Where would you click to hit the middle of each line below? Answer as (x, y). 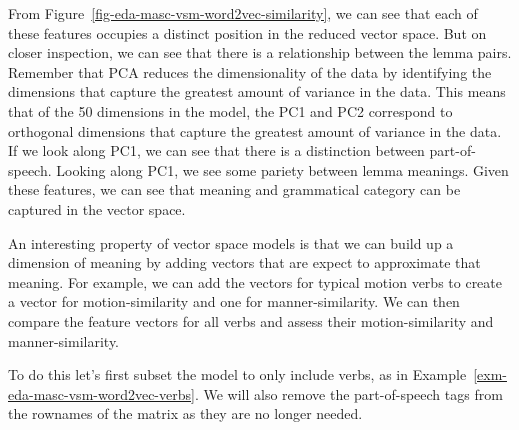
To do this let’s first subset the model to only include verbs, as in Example (237, 374)
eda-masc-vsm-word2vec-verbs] (101, 393)
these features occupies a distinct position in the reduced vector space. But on (247, 32)
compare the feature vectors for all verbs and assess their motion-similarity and (251, 320)
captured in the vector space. (97, 208)
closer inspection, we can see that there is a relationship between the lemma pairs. (260, 52)
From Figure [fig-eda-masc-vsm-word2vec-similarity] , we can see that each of (243, 13)
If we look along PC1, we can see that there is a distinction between (216, 150)
